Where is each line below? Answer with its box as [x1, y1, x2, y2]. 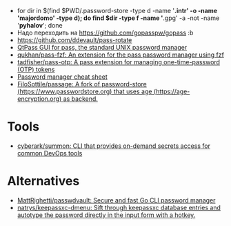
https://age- [155, 87, 190, 95]
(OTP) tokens [17, 66, 55, 73]
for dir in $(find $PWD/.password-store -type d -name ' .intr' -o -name [17, 7, 218, 15]
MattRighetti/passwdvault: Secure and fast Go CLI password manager [17, 196, 216, 204]
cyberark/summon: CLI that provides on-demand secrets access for [17, 142, 210, 150]
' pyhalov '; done [17, 21, 63, 29]
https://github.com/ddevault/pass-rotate [17, 36, 132, 44]
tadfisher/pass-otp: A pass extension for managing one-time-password [17, 58, 221, 66]
